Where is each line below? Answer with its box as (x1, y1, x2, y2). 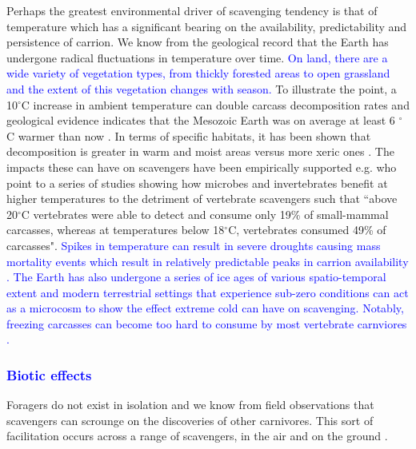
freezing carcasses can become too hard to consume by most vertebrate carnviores (6, 315, 407, 332)
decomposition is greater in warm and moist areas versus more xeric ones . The (6, 143, 394, 160)
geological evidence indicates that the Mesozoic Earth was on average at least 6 (6, 112, 395, 129)
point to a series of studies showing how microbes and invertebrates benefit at (6, 174, 388, 191)
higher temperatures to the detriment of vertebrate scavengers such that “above (6, 190, 398, 207)
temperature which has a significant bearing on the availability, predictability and (6, 18, 407, 34)
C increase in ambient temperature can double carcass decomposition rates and (21, 96, 410, 113)
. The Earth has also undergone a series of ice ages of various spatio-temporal (6, 268, 386, 285)
